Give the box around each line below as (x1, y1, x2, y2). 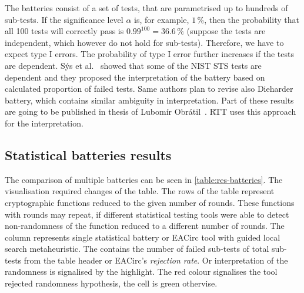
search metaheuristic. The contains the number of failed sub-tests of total (5, 242, 269, 255)
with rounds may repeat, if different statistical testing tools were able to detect (5, 208, 289, 220)
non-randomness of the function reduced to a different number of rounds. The (5, 219, 285, 232)
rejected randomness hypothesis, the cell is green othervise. (5, 277, 218, 289)
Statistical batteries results (5, 145, 172, 164)
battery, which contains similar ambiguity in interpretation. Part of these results (5, 94, 294, 106)
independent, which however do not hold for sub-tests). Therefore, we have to (5, 36, 284, 48)
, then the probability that (204, 13, 299, 25)
